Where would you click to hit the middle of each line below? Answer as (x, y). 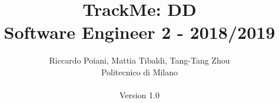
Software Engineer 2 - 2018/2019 (139, 32)
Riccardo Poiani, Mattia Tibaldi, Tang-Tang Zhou (139, 60)
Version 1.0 (139, 95)
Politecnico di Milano (139, 72)
